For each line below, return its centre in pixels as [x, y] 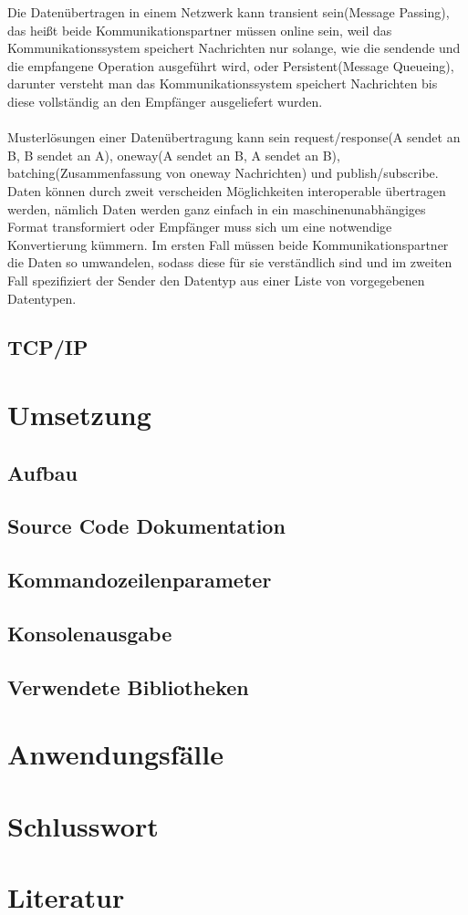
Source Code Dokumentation [146, 526]
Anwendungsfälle [115, 754]
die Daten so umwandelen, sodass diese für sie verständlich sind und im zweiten [230, 262]
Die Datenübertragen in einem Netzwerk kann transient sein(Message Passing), [229, 12]
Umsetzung [79, 415]
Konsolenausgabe [90, 633]
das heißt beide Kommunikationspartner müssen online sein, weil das [200, 30]
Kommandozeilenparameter [140, 580]
